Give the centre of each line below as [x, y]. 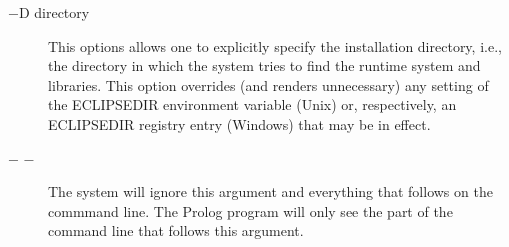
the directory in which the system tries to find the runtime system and [264, 65]
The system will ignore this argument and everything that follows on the [270, 191]
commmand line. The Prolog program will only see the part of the [250, 210]
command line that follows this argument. [176, 230]
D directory [54, 12]
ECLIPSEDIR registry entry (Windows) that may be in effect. [239, 123]
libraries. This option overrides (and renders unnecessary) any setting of [268, 84]
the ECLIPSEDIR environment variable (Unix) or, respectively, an [252, 104]
